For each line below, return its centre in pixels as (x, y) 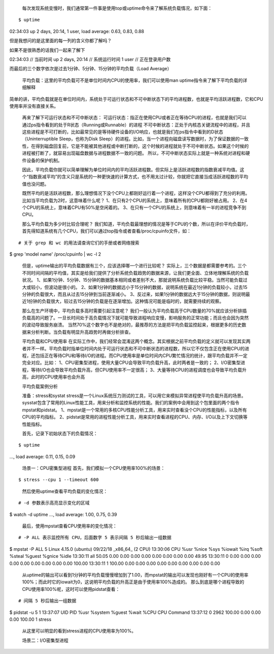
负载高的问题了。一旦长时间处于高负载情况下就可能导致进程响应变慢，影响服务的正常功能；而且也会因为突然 (135, 318)
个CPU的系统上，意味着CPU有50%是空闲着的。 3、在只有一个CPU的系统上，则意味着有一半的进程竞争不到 (134, 207)
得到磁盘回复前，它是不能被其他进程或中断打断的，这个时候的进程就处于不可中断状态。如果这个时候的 (142, 146)
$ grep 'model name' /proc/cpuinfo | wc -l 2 (55, 254)
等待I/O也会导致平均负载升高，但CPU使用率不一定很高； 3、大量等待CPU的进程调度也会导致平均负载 (136, 370)
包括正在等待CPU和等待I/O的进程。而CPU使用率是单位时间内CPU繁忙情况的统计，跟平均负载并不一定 (142, 355)
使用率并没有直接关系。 (34, 106)
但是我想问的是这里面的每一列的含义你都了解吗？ (60, 41)
